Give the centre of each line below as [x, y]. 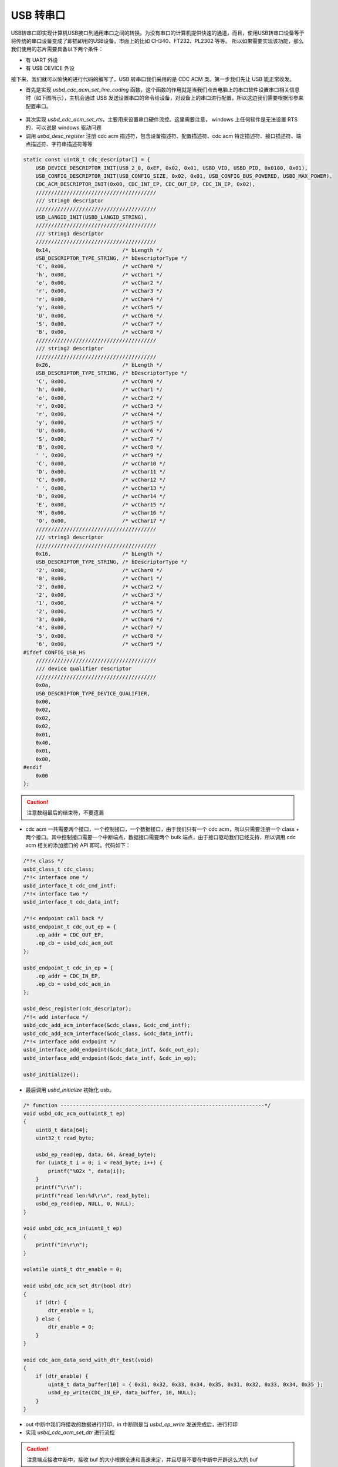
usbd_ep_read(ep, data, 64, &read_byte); [96, 1154]
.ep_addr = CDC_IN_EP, [68, 976]
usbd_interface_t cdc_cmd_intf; [70, 885]
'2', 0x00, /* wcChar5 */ [99, 611]
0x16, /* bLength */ [99, 554]
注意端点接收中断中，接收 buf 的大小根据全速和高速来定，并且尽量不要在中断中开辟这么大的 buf [142, 1460]
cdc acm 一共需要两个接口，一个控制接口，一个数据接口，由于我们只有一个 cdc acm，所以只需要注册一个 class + [163, 829]
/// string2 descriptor [70, 349]
